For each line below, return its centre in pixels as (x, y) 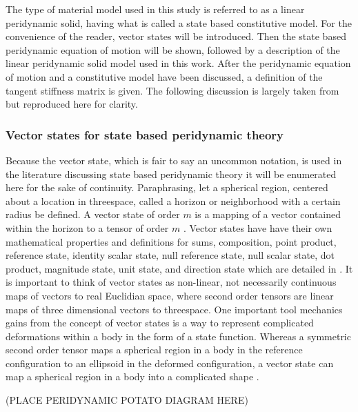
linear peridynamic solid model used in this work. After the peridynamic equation (178, 63)
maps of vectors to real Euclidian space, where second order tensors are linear (170, 295)
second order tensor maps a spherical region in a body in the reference (154, 350)
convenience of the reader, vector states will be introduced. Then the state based (176, 36)
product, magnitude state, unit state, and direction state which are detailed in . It (179, 268)
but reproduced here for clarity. (72, 104)
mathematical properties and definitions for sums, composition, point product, (171, 241)
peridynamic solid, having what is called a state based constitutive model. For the (179, 22)
